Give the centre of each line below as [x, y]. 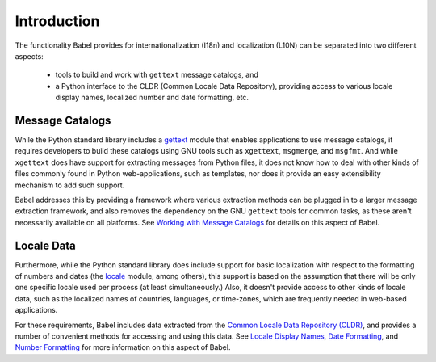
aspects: [29, 56]
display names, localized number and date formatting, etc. [152, 98]
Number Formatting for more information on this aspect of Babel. [123, 347]
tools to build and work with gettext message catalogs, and [157, 75]
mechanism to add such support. [70, 185]
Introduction [57, 21]
